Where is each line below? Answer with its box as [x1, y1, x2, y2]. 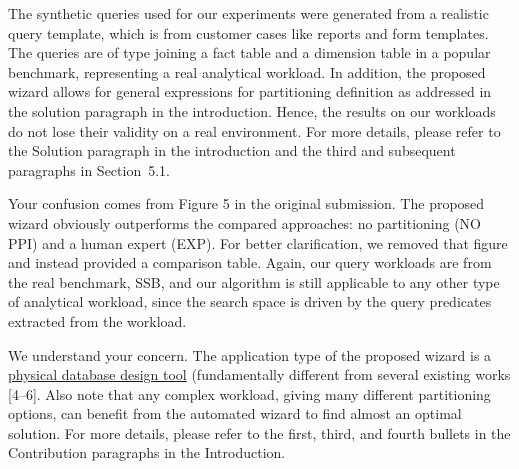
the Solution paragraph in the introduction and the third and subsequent [8, 140, 456, 161]
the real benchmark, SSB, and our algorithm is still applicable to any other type [8, 271, 500, 292]
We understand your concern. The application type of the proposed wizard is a [8, 344, 492, 365]
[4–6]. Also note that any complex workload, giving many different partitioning [8, 383, 491, 404]
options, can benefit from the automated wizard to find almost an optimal [8, 403, 462, 424]
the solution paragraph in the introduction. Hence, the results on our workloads [8, 100, 496, 121]
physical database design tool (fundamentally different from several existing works [8, 364, 511, 385]
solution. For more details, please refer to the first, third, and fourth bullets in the [8, 422, 511, 443]
